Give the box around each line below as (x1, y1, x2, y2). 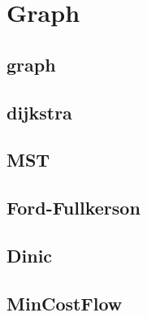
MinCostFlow (6, 290, 123, 315)
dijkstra (6, 99, 72, 124)
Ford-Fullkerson (6, 195, 141, 220)
